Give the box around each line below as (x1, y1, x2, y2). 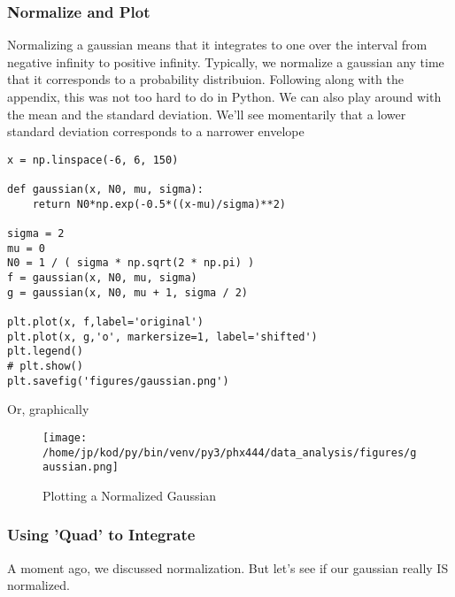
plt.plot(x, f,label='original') (7, 316, 204, 328)
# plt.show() (7, 359, 83, 372)
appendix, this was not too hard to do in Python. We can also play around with (7, 88, 442, 105)
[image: (42, 431, 88, 444)
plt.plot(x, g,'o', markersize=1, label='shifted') (7, 330, 318, 343)
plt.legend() (7, 345, 83, 358)
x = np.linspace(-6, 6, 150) (7, 153, 179, 166)
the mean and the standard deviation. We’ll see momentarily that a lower (7, 104, 406, 123)
